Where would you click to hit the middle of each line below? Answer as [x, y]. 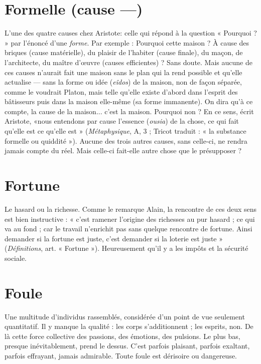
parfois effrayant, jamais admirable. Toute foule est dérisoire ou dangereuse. [121, 356]
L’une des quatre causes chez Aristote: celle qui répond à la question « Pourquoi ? [131, 33]
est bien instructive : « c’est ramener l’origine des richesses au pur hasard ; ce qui [130, 219]
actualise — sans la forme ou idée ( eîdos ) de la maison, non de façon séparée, [123, 82]
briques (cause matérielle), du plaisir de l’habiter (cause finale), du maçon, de [124, 52]
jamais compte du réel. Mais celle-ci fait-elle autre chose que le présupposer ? [123, 150]
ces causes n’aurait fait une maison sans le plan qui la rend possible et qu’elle [123, 72]
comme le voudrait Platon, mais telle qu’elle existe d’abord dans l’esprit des [121, 91]
